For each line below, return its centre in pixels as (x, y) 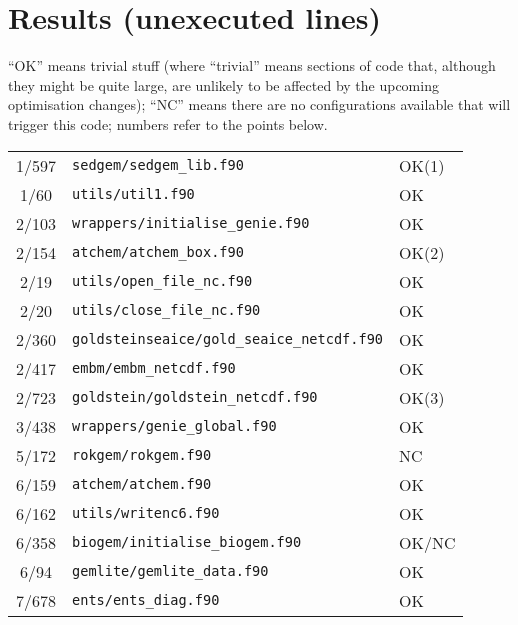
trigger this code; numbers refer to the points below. (168, 123)
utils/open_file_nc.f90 (162, 281)
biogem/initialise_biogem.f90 (187, 542)
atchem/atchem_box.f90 (158, 252)
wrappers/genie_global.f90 (174, 426)
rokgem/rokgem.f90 (142, 455)
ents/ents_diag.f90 (146, 600)
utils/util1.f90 (133, 194)
